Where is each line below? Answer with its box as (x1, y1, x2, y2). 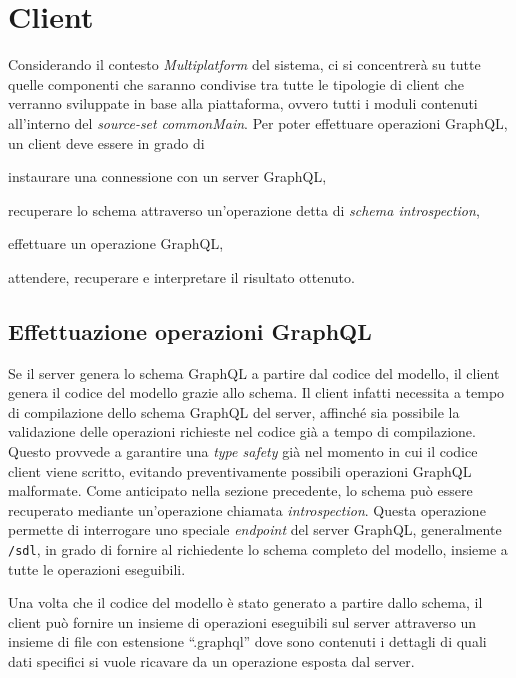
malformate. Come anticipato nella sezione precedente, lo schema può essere (8, 480, 473, 501)
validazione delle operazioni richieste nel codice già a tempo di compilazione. (8, 421, 476, 442)
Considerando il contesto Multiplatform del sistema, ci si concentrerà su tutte (8, 54, 481, 75)
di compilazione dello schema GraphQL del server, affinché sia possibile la (8, 401, 460, 422)
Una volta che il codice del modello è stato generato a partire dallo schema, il (8, 592, 483, 613)
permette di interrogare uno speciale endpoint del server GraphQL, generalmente (8, 519, 502, 540)
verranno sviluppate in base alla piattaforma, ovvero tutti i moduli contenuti (8, 93, 478, 114)
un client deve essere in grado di (8, 132, 205, 153)
